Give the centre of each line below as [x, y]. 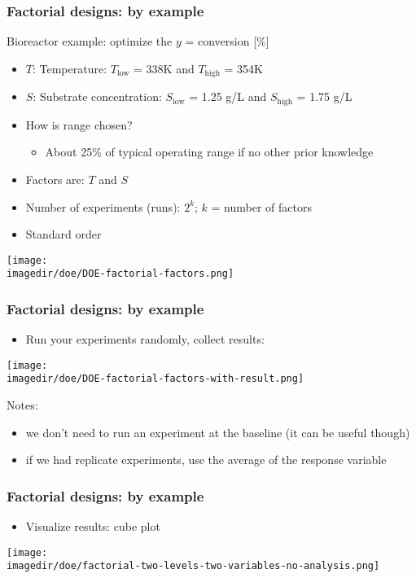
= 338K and [164, 68]
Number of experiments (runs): [103, 206]
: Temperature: [70, 68]
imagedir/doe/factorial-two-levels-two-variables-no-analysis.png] [193, 566]
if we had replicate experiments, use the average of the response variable [206, 460]
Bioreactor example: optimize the [90, 41]
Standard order [63, 234]
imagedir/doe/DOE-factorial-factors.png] [120, 274]
